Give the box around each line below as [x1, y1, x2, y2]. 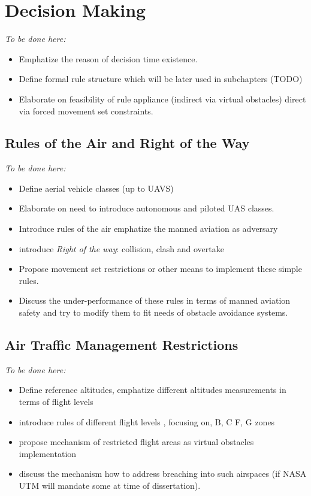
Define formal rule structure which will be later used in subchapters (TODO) [19, 72, 303, 85]
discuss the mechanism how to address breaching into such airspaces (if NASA [19, 467, 307, 480]
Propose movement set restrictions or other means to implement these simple [19, 262, 302, 275]
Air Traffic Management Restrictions [5, 335, 238, 354]
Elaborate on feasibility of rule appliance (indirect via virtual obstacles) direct [19, 92, 306, 105]
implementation [19, 447, 77, 459]
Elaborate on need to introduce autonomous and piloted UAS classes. [19, 202, 274, 214]
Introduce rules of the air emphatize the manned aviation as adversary [19, 222, 278, 235]
